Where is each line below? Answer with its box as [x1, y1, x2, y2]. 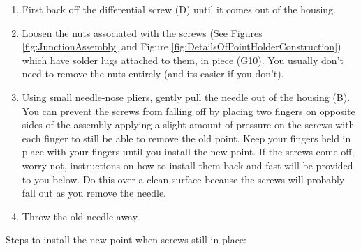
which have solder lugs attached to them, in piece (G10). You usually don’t [22, 52, 344, 67]
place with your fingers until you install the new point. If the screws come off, [22, 144, 355, 159]
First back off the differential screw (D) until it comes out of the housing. [22, 2, 336, 16]
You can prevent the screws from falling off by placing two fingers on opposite [22, 103, 355, 118]
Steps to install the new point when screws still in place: [6, 232, 246, 247]
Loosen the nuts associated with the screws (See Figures [22, 25, 263, 40]
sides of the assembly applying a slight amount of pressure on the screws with [22, 117, 355, 132]
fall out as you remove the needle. [22, 185, 167, 200]
